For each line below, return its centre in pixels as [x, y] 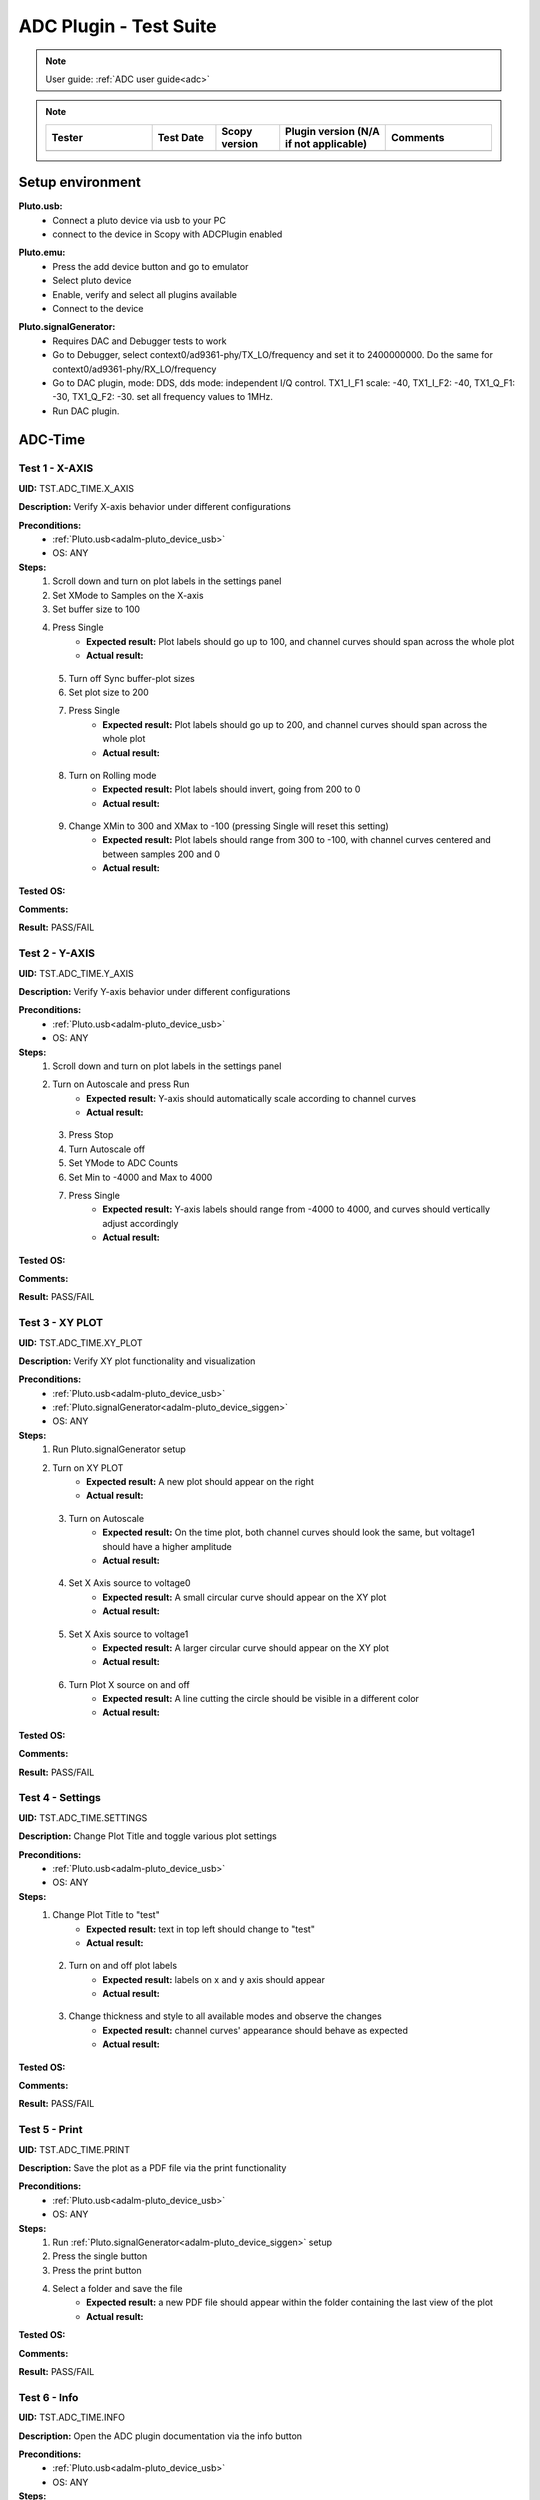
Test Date [181, 137]
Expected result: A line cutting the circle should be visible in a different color [261, 1699]
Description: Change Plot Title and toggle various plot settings [147, 1836]
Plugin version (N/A [332, 131]
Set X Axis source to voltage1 [128, 1634]
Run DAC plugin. [86, 411]
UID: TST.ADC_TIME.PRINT [74, 2149]
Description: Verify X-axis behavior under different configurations [155, 507]
